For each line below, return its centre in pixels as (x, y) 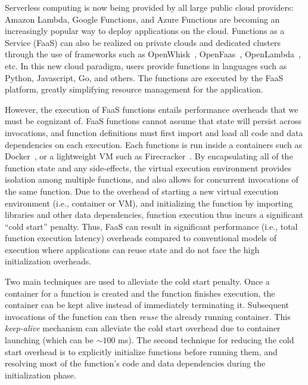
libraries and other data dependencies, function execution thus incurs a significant (154, 215)
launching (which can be (49, 340)
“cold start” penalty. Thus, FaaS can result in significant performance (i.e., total (151, 226)
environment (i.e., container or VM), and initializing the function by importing (149, 203)
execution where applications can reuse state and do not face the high (132, 249)
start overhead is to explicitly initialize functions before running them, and (141, 351)
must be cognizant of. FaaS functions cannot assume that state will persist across (153, 121)
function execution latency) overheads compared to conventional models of (141, 238)
